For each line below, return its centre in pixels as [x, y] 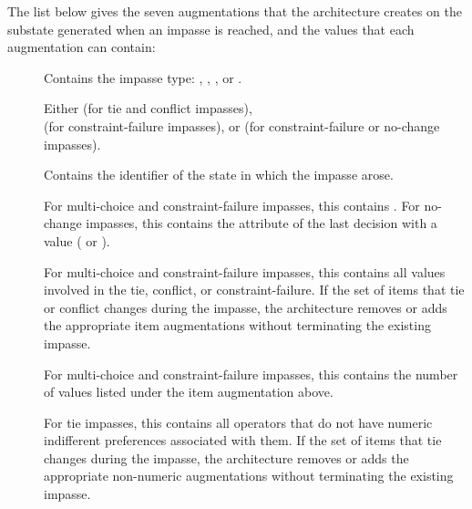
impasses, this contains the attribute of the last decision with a [262, 223]
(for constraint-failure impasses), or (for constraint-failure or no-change [242, 125]
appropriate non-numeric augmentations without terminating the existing [249, 476]
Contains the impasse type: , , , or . [143, 77]
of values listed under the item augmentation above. [189, 392]
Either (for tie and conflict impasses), [148, 108]
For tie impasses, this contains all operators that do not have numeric [238, 422]
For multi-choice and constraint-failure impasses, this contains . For [232, 205]
